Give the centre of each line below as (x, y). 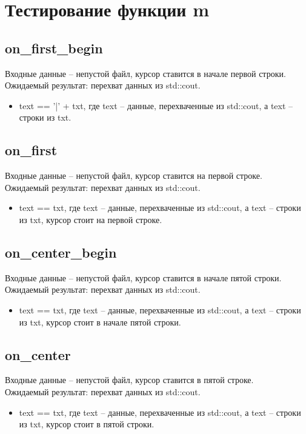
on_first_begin (54, 48)
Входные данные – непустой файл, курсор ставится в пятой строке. (129, 380)
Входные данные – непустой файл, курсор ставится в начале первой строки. (145, 73)
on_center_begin (61, 252)
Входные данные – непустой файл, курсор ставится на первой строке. (134, 175)
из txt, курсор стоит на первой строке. (91, 219)
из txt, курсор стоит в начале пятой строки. (100, 322)
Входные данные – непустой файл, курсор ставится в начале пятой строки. (143, 277)
